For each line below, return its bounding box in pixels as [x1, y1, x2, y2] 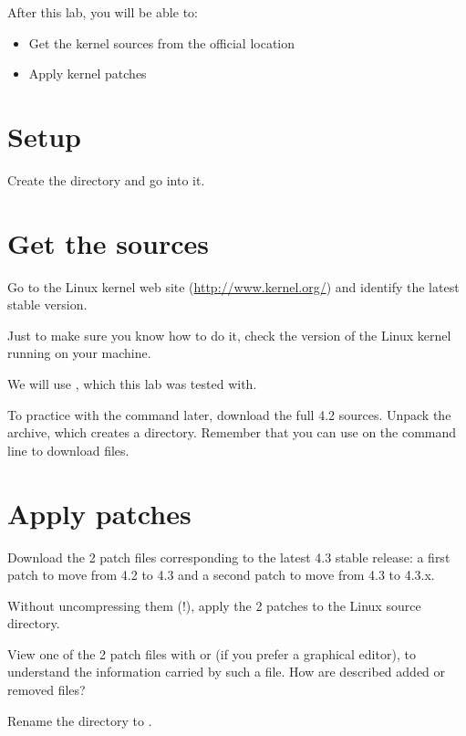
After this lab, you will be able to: [7, 3, 198, 21]
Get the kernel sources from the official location [28, 33, 295, 52]
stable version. [7, 295, 88, 314]
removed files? [7, 680, 86, 699]
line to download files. [7, 440, 129, 459]
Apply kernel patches [28, 64, 147, 83]
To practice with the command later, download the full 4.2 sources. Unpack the [7, 405, 451, 424]
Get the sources [7, 224, 209, 261]
